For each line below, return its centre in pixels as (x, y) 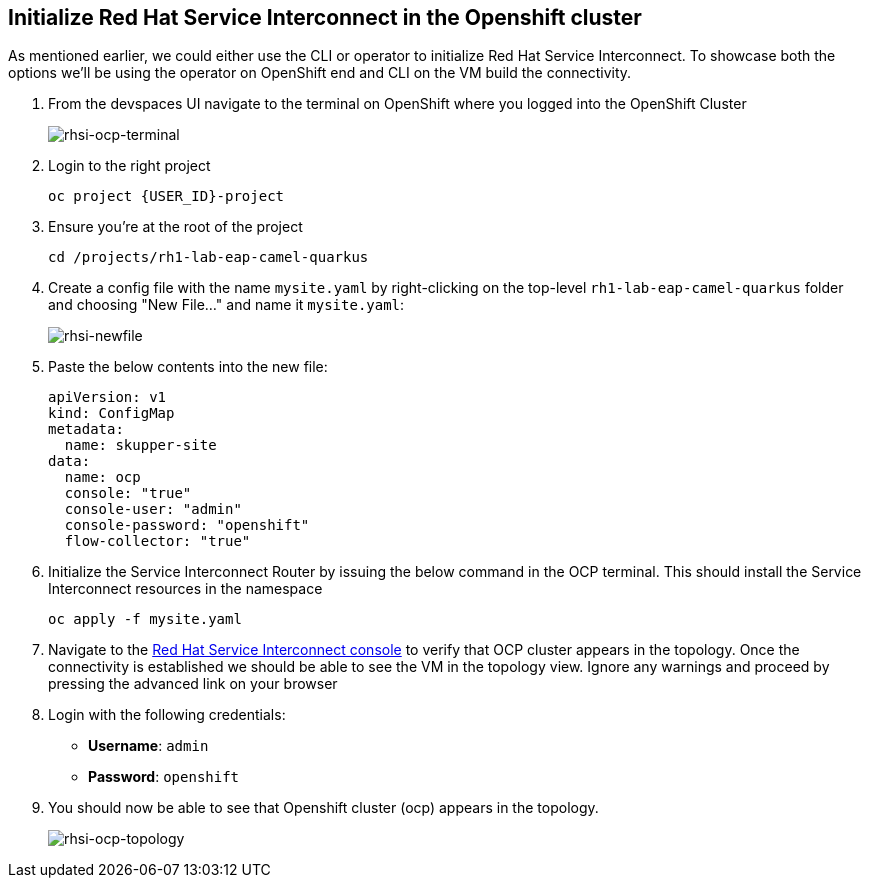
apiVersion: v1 (107, 397)
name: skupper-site (140, 445)
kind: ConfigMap (111, 413)
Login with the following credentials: (167, 715)
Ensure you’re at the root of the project (175, 227)
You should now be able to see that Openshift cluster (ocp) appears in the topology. (323, 808)
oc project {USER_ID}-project (166, 196)
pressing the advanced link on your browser (193, 684)
